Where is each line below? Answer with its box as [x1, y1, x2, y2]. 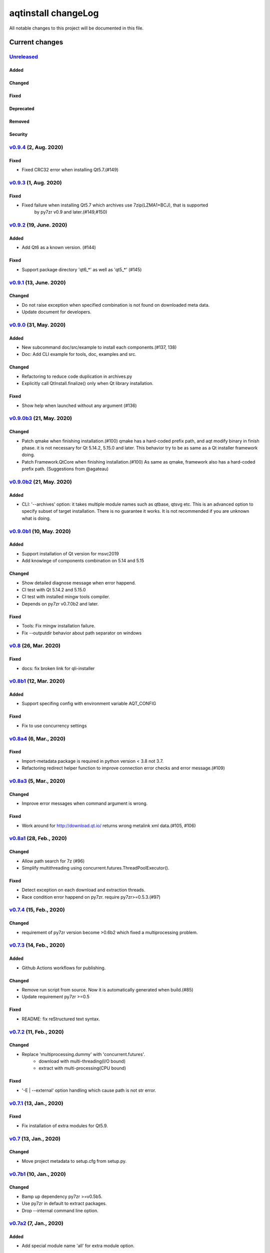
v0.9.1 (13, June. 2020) [9, 279, 66, 286]
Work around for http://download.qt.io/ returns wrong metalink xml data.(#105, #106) [21, 822, 196, 828]
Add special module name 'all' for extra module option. [21, 1243, 135, 1249]
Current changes [9, 38, 63, 47]
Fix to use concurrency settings [21, 722, 87, 729]
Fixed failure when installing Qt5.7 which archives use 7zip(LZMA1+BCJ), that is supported [21, 202, 208, 208]
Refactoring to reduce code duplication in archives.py [21, 373, 132, 379]
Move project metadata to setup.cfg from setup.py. [21, 1158, 127, 1164]
